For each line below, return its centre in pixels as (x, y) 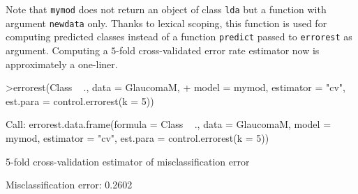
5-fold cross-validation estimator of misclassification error (128, 161)
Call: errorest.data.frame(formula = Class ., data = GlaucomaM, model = (169, 124)
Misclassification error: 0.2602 (69, 185)
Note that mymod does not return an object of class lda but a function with (166, 9)
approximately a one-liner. (62, 64)
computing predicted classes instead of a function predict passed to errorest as (179, 37)
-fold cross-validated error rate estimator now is (218, 50)
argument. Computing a (57, 50)
